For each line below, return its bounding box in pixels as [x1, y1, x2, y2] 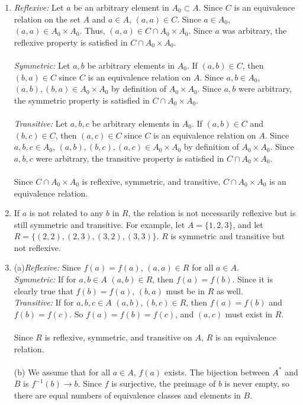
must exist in [225, 307, 273, 320]
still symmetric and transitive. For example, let [14, 218, 185, 230]
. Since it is [232, 273, 273, 285]
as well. [216, 284, 243, 297]
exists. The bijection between [164, 365, 270, 378]
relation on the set [14, 12, 80, 25]
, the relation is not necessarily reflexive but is [128, 207, 296, 219]
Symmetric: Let [14, 59, 70, 71]
